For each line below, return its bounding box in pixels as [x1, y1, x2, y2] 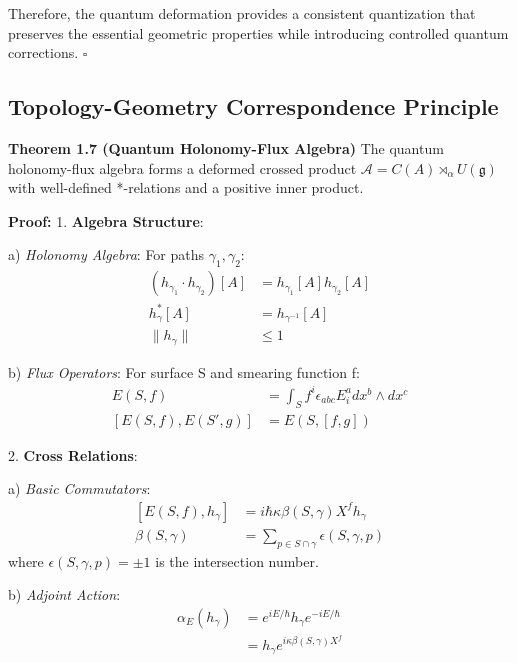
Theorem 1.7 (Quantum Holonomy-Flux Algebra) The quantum [8, 137, 444, 158]
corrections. [8, 42, 79, 63]
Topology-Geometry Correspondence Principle [8, 91, 499, 122]
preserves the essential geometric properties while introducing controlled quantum [8, 22, 509, 43]
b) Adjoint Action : [8, 584, 121, 605]
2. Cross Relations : [8, 444, 138, 465]
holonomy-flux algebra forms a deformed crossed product [8, 157, 357, 178]
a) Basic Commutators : [8, 478, 151, 499]
